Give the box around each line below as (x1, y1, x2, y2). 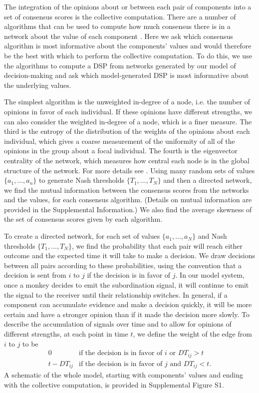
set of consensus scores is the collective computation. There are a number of (4, 11, 236, 21)
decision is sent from (4, 270, 66, 280)
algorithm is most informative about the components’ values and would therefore (4, 40, 252, 51)
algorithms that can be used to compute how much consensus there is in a (4, 21, 231, 31)
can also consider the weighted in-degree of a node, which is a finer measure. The (4, 116, 252, 126)
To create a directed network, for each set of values (4, 231, 160, 241)
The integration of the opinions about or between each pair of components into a (4, 1, 252, 11)
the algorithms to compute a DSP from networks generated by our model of (4, 60, 236, 70)
